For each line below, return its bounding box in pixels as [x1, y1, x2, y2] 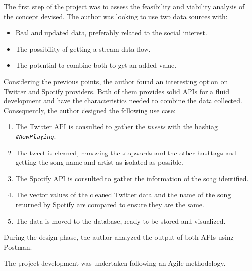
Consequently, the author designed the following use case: [4, 105, 176, 115]
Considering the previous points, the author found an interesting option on [4, 76, 228, 86]
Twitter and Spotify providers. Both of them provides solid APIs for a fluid [4, 86, 230, 96]
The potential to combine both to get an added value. [15, 60, 177, 70]
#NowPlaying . [15, 131, 56, 141]
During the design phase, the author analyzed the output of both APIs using [4, 232, 234, 242]
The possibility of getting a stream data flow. [15, 43, 151, 54]
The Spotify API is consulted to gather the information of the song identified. [15, 173, 249, 183]
